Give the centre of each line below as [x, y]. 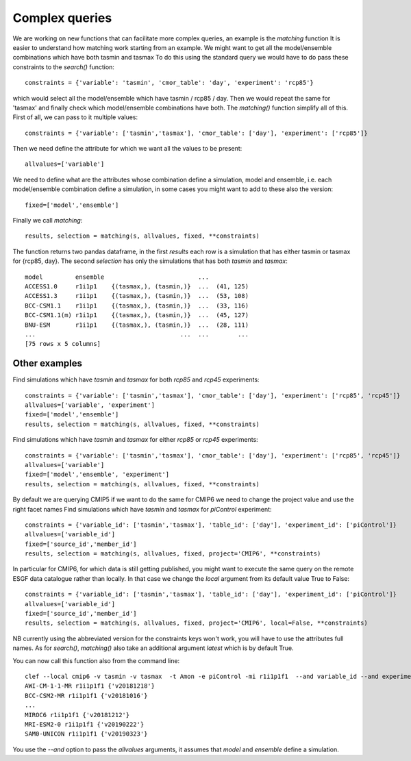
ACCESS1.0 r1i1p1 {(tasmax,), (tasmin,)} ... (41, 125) [137, 286]
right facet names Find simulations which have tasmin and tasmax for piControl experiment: [142, 509]
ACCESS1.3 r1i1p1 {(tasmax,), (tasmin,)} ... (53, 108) [137, 296]
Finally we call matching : [48, 221]
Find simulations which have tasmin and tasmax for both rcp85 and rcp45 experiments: [136, 379]
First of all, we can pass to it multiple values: [75, 117]
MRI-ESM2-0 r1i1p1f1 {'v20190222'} [85, 724]
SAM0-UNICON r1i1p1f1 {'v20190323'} [86, 734]
